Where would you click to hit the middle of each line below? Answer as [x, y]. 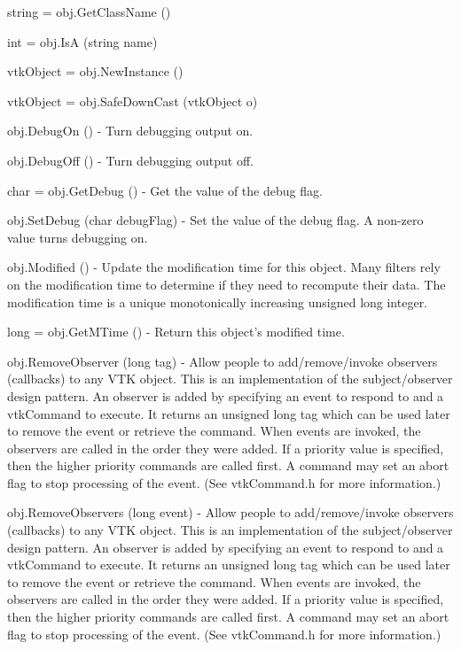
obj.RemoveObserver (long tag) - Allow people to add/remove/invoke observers [223, 361]
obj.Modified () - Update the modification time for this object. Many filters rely [224, 267]
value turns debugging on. [78, 237]
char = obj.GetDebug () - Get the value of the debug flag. [165, 190]
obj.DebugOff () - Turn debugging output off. [130, 160]
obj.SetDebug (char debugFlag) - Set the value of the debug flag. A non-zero [215, 220]
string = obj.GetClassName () [89, 12]
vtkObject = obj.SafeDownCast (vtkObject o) [133, 101]
